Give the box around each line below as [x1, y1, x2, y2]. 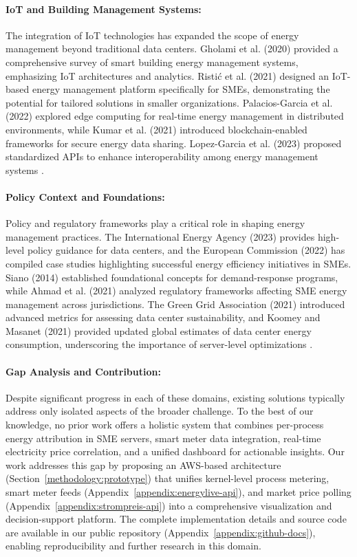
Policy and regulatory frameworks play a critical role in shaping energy [6, 216, 305, 230]
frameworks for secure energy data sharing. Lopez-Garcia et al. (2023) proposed [6, 135, 342, 150]
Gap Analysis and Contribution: [6, 364, 161, 378]
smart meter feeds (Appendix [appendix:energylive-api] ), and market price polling [6, 485, 351, 499]
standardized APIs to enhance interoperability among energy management [6, 149, 318, 164]
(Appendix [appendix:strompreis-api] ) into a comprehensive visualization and [6, 498, 332, 512]
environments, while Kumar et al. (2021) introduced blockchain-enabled [6, 122, 307, 136]
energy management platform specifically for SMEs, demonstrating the [32, 82, 330, 96]
